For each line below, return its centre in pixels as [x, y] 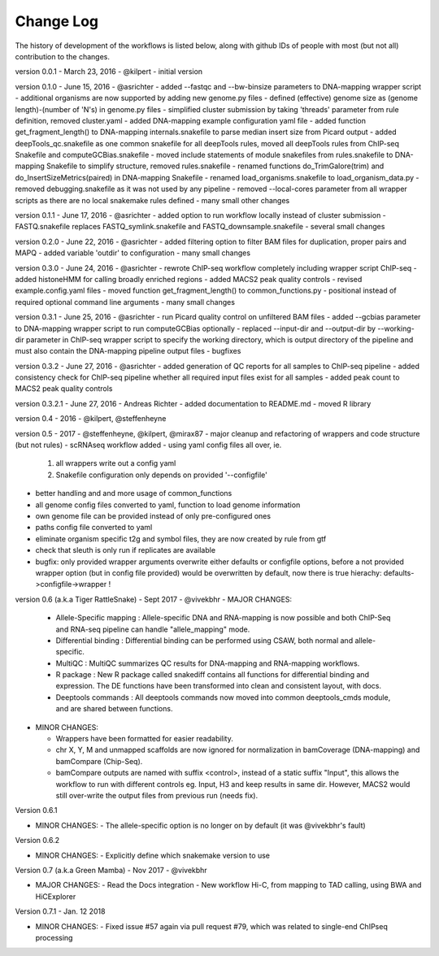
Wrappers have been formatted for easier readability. [144, 739]
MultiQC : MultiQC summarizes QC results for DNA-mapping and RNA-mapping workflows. [208, 663]
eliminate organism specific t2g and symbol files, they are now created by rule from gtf [181, 539]
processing [54, 937]
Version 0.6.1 [36, 810]
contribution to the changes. [62, 56]
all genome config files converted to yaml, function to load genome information [168, 505]
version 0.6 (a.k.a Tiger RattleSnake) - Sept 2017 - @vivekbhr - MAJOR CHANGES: [154, 599]
